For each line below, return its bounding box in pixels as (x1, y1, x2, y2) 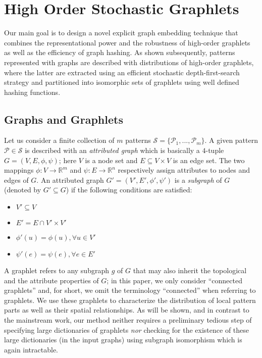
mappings (4, 165, 34, 175)
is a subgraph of (174, 174, 222, 185)
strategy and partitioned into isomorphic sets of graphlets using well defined (4, 77, 239, 87)
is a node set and (85, 155, 138, 165)
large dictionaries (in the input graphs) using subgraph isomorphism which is (4, 334, 242, 345)
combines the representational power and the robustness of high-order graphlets (4, 37, 250, 47)
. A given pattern (204, 135, 258, 145)
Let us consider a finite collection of (4, 135, 115, 145)
